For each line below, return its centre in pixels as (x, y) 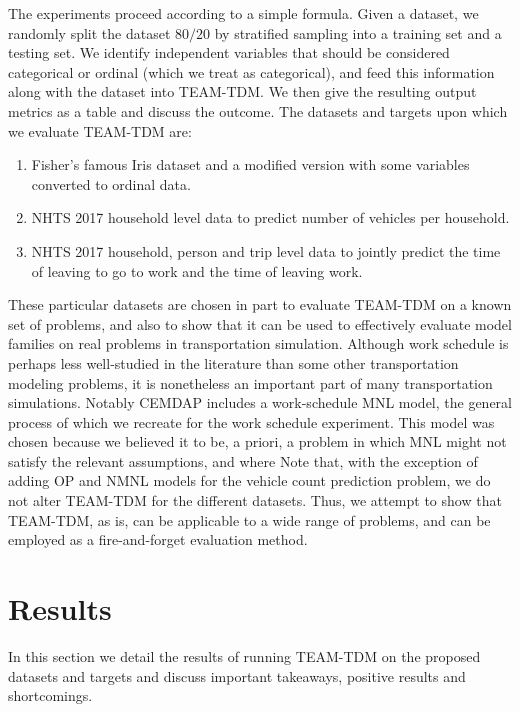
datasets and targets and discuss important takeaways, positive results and (237, 675)
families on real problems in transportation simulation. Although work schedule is (258, 343)
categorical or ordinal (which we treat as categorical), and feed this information (251, 71)
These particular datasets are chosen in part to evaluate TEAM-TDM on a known (260, 304)
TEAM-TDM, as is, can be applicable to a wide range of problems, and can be (249, 519)
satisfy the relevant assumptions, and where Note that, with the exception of (243, 460)
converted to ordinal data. (111, 183)
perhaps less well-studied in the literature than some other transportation (233, 362)
